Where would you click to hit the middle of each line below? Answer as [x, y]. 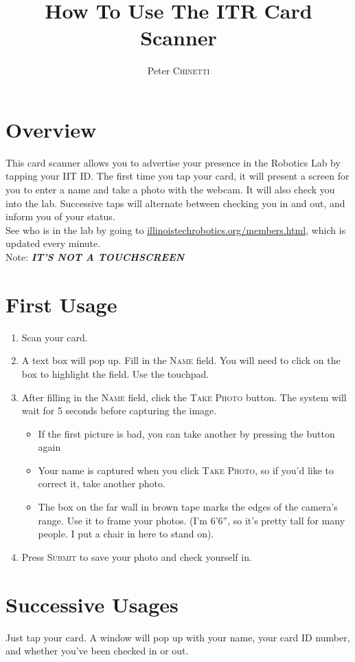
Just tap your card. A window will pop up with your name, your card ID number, [178, 637]
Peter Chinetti [179, 71]
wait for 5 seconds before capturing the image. [119, 410]
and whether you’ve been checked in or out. [97, 651]
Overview [51, 129]
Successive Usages [92, 604]
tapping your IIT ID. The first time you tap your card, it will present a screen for [177, 176]
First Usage [61, 304]
